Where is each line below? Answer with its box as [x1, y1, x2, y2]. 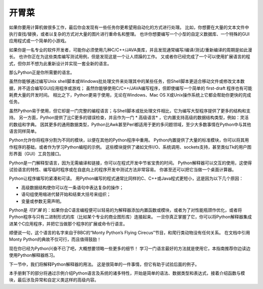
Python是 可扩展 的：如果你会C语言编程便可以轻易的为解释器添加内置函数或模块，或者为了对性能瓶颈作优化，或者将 [9, 207, 242, 213]
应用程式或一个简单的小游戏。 [9, 38, 69, 44]
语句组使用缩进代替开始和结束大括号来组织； [21, 192, 111, 197]
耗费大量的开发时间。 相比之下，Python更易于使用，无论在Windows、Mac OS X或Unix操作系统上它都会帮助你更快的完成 [9, 92, 251, 98]
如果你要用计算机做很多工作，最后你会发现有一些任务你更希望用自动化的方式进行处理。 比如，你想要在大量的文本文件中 [9, 24, 249, 30]
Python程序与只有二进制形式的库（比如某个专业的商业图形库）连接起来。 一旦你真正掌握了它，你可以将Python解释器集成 [9, 214, 252, 220]
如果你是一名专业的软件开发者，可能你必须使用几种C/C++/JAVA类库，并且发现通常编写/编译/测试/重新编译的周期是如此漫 [9, 47, 253, 53]
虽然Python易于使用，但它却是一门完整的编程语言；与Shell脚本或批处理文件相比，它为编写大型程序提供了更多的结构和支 [9, 108, 251, 114]
